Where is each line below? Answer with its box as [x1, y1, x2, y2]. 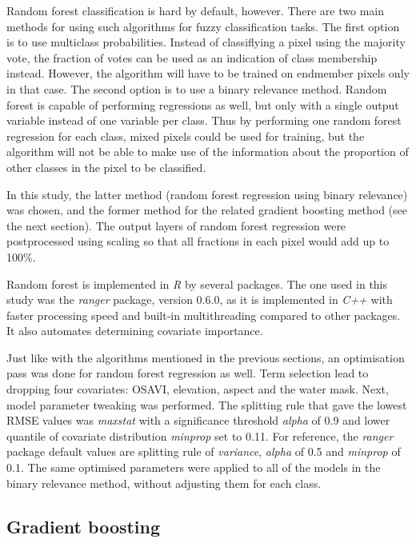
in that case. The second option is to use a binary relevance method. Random [6, 80, 387, 97]
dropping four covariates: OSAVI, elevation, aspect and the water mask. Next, [6, 381, 389, 397]
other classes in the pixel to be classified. [6, 158, 206, 175]
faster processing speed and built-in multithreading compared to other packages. [6, 306, 401, 323]
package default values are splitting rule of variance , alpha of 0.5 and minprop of [6, 443, 401, 460]
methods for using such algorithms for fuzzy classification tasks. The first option [6, 18, 400, 34]
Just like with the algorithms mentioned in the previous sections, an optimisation [6, 349, 405, 365]
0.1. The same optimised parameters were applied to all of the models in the [6, 459, 381, 476]
